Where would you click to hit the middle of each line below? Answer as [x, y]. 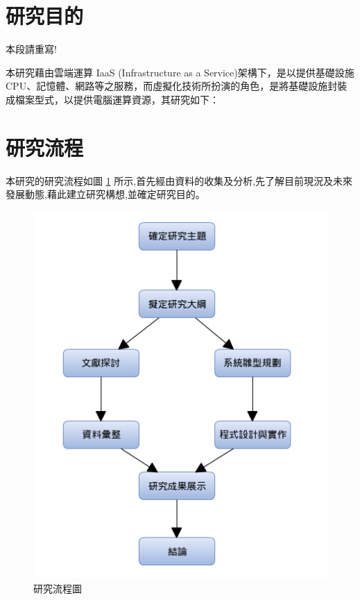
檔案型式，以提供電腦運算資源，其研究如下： [117, 99]
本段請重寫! [31, 49]
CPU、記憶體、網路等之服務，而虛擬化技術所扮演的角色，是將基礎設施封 [172, 86]
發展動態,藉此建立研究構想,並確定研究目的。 [105, 194]
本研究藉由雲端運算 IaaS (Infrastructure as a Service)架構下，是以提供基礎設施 [180, 72]
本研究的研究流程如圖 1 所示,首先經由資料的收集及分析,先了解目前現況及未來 [179, 180]
